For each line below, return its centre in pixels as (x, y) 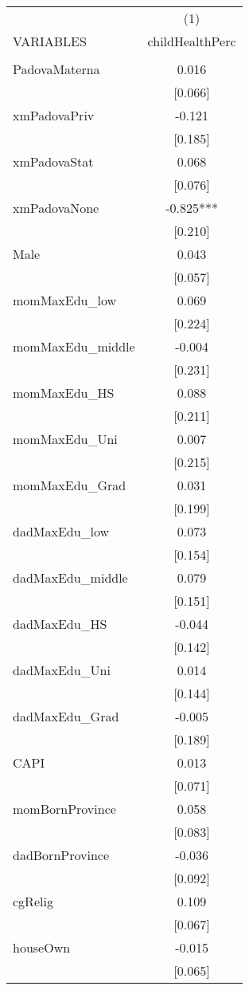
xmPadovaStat (53, 161)
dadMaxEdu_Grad (66, 716)
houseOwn (42, 947)
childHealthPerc (192, 41)
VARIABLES (50, 41)
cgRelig (33, 901)
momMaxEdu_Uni (65, 439)
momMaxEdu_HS (64, 393)
